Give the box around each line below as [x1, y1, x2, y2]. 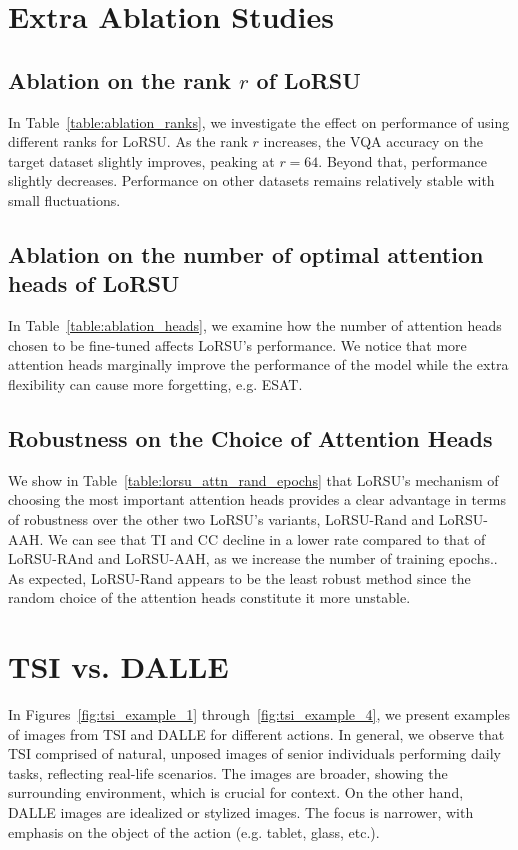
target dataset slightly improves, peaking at [8, 150, 275, 171]
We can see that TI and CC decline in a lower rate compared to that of [48, 528, 486, 549]
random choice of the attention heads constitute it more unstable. [8, 587, 411, 608]
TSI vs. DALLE [8, 646, 229, 687]
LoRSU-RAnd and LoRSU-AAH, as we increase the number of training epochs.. [8, 548, 498, 569]
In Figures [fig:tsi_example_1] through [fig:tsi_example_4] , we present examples [8, 704, 511, 724]
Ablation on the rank [8, 64, 232, 95]
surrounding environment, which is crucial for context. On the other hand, [8, 782, 464, 803]
